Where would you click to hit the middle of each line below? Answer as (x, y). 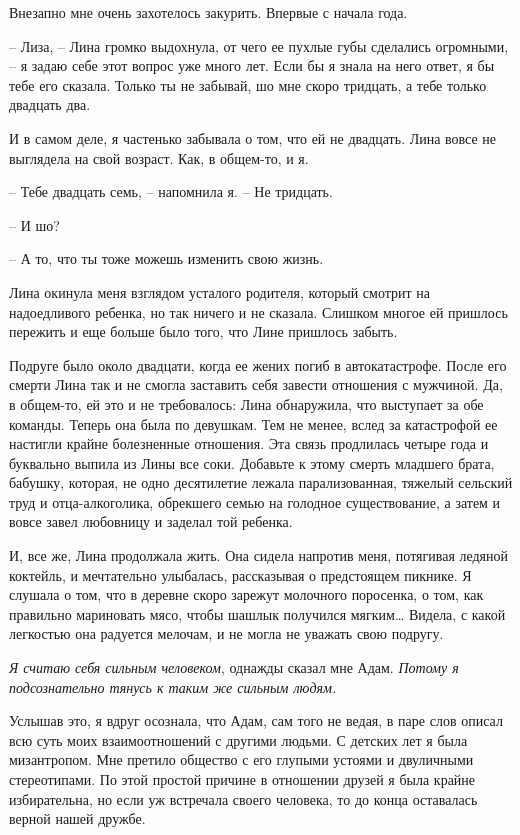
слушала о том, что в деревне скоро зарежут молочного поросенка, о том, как (246, 594)
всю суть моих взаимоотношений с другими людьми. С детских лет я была (238, 739)
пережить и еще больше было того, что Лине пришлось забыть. (203, 331)
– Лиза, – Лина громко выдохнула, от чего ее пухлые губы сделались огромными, (259, 45)
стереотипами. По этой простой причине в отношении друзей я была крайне (242, 779)
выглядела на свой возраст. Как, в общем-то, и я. (159, 157)
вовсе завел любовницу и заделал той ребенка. (151, 521)
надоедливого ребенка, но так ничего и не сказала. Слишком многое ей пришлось (258, 311)
